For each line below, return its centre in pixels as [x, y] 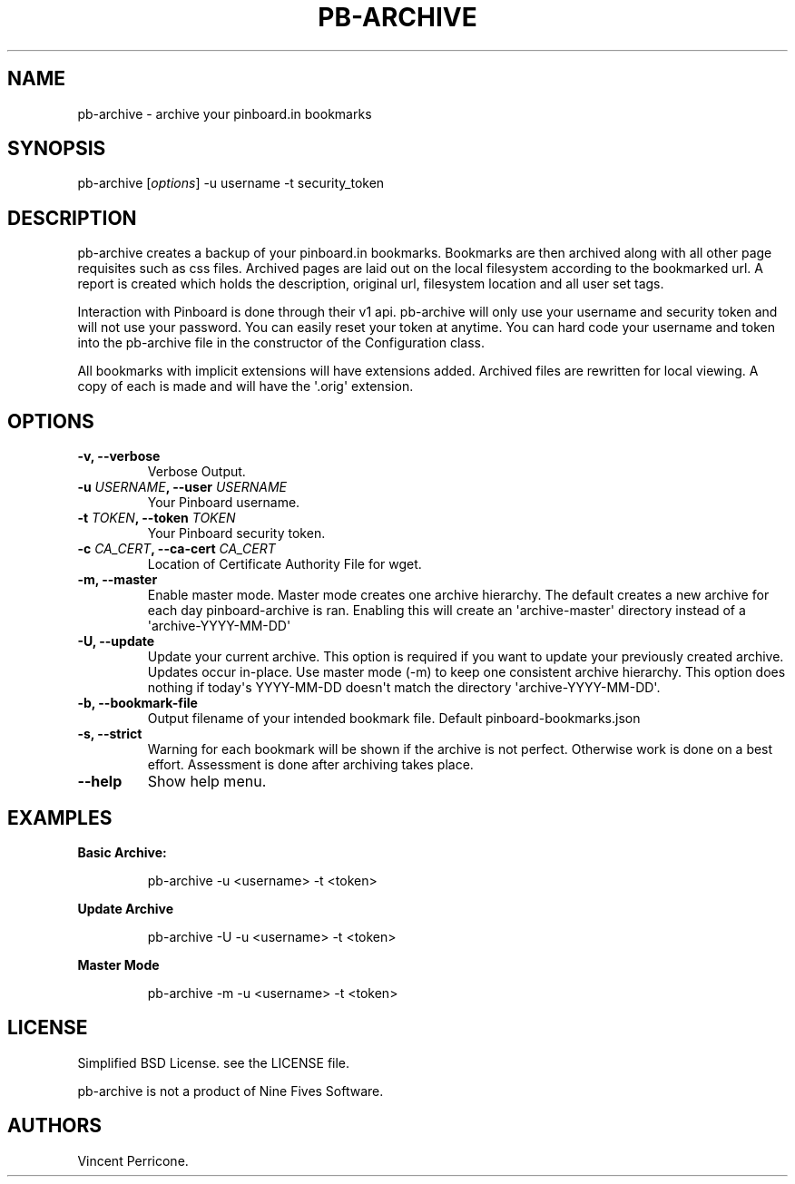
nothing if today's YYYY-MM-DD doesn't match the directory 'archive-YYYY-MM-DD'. [404, 688]
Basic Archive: [122, 852]
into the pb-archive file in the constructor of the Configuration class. [281, 343]
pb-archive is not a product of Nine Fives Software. [231, 1091]
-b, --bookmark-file [137, 703]
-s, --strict [110, 734]
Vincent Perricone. [133, 1160]
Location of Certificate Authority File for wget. [285, 564]
